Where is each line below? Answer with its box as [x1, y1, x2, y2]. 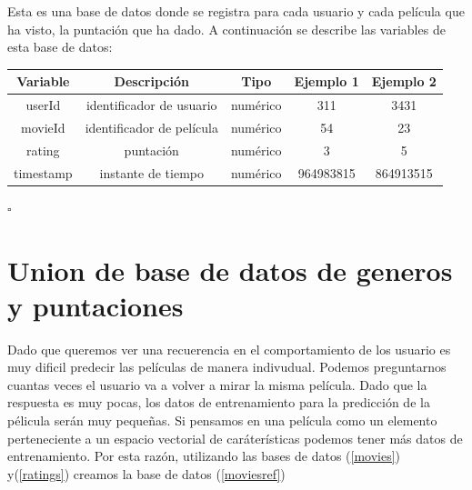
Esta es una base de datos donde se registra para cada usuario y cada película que [7, 2, 465, 20]
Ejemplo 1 [294, 72, 359, 91]
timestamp [14, 163, 73, 182]
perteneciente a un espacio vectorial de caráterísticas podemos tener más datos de [7, 428, 463, 447]
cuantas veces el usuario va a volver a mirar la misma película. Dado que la [7, 375, 427, 394]
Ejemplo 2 [371, 72, 437, 91]
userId [25, 95, 61, 115]
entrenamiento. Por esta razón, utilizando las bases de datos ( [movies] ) [7, 446, 401, 465]
